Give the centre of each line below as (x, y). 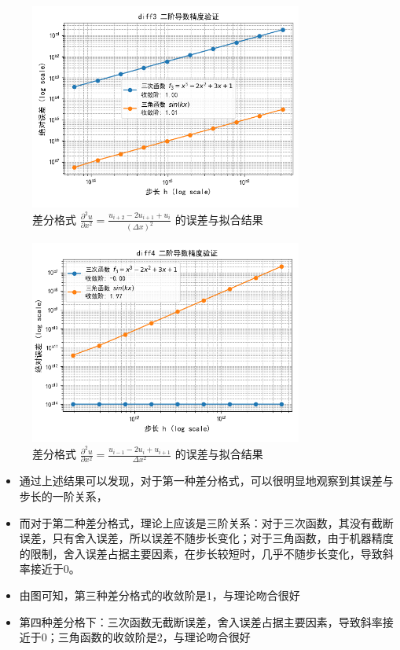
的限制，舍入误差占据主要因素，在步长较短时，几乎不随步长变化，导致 (201, 553)
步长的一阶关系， (63, 496)
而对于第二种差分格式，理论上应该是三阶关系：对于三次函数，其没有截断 (206, 522)
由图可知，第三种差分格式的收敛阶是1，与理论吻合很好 (160, 595)
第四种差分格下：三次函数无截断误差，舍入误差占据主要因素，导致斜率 (201, 621)
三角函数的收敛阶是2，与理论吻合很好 (154, 637)
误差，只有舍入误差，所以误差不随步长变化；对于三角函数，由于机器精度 (206, 538)
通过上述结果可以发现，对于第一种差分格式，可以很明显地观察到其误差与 (206, 481)
